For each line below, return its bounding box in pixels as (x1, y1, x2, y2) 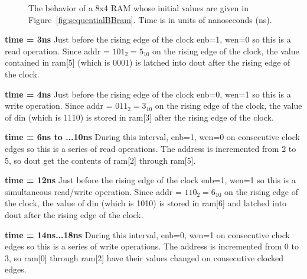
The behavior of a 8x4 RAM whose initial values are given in (28, 2, 249, 14)
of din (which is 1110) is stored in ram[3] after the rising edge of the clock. (5, 111, 274, 123)
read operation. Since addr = (5, 44, 110, 57)
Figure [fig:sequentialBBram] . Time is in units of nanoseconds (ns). (28, 13, 272, 25)
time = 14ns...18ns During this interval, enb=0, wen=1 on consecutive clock (5, 228, 290, 241)
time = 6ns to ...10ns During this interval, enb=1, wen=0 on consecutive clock (5, 131, 300, 143)
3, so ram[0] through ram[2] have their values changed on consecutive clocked (5, 251, 284, 264)
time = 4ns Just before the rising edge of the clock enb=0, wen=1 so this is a (5, 87, 291, 100)
